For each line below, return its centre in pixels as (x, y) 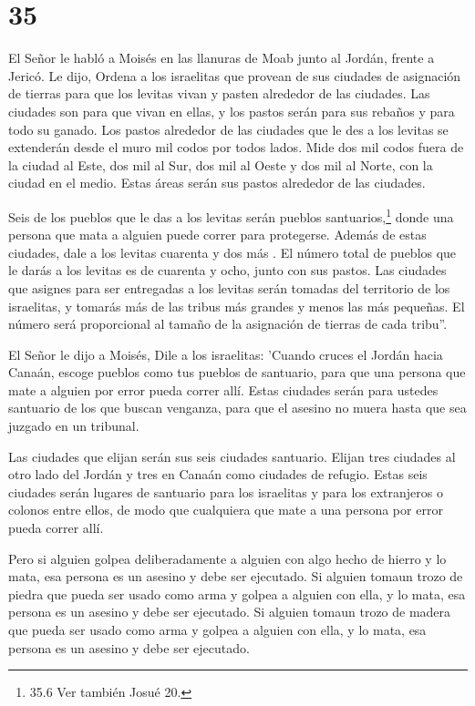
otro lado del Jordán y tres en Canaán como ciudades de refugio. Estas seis (218, 474)
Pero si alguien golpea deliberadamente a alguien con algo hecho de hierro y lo (227, 558)
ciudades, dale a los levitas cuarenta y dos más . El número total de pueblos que (232, 252)
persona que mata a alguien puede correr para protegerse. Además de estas (217, 235)
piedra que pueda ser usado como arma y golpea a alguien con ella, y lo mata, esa (237, 593)
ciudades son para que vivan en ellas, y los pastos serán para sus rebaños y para (232, 111)
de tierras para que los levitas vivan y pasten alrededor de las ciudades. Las (219, 93)
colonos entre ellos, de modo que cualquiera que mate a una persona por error (226, 510)
